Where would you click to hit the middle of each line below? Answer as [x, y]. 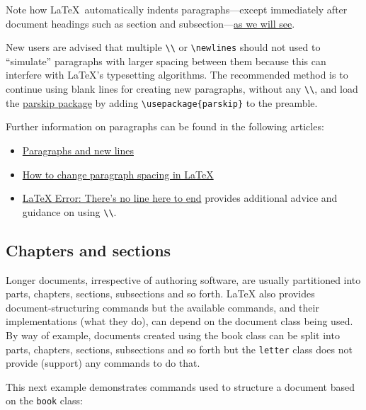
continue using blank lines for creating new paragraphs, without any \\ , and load [182, 89]
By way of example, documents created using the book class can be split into [173, 335]
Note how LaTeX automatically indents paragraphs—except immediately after [177, 9]
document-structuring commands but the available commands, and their [162, 307]
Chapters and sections [88, 250]
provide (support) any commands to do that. [103, 363]
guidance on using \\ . [69, 211]
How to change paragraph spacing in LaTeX [118, 174]
